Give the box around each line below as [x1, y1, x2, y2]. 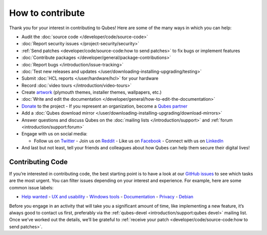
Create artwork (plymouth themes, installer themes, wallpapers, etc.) [21, 89, 162, 95]
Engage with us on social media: [21, 131, 88, 137]
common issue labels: [9, 184, 54, 190]
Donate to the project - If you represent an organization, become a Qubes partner [21, 103, 188, 109]
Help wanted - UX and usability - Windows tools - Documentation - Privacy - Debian [21, 194, 194, 200]
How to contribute [9, 7, 85, 18]
